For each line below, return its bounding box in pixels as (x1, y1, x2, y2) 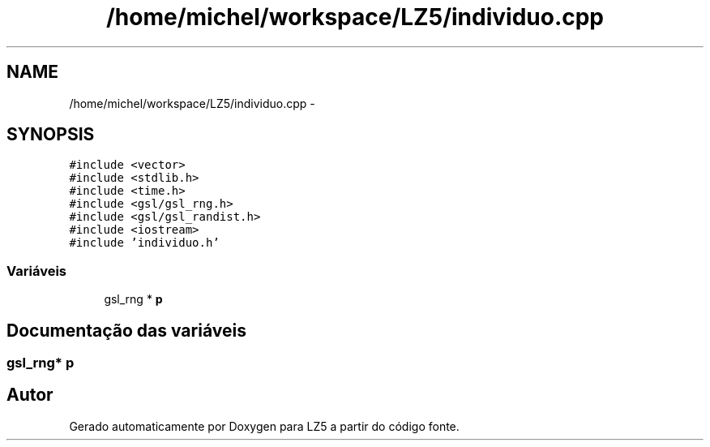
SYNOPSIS (6, 124, 95, 145)
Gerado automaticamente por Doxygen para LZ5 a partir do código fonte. (69, 419, 460, 433)
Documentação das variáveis (6, 320, 246, 341)
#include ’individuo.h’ (69, 236, 220, 250)
